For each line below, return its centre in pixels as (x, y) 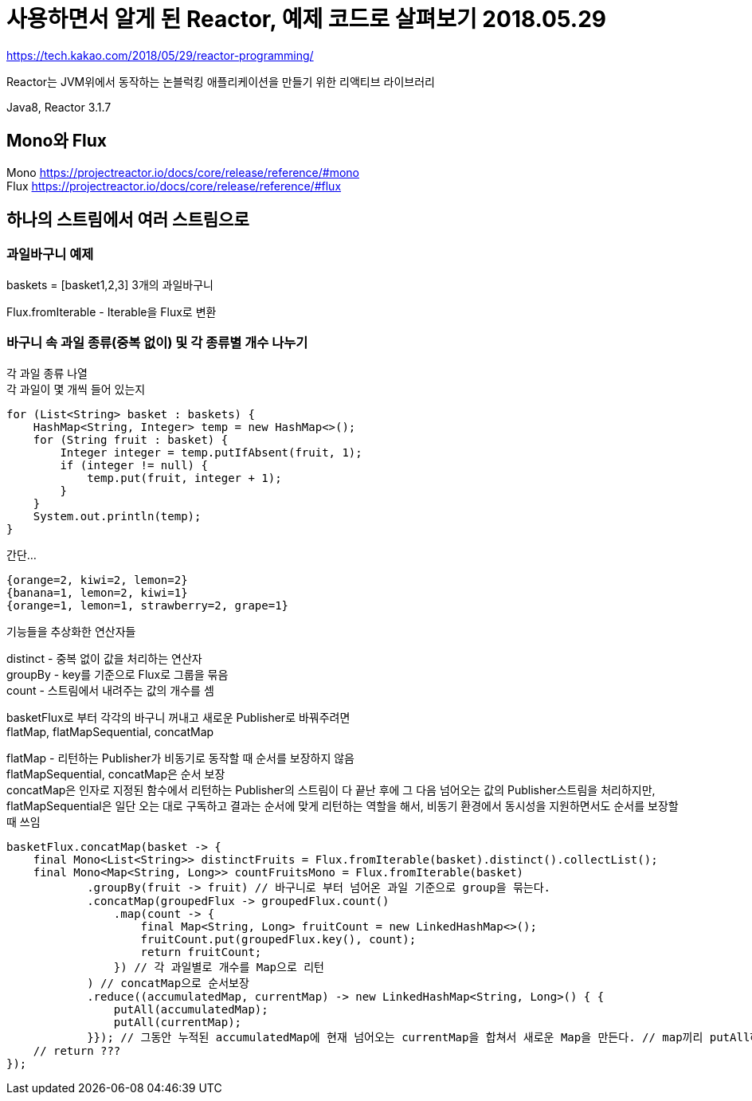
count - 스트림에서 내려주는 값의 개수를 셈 (110, 690)
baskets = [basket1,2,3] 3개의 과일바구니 (110, 284)
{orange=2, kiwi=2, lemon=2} (97, 580)
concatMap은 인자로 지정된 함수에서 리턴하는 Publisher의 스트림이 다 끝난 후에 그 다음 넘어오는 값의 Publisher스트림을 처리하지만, (331, 790)
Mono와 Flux (57, 141)
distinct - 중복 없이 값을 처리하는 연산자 (104, 658)
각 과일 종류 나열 (47, 373)
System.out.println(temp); (117, 516)
